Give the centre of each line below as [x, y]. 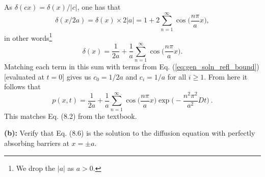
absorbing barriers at [37, 143]
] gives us [77, 76]
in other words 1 [28, 37]
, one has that [99, 7]
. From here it [226, 76]
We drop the [36, 168]
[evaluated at [24, 76]
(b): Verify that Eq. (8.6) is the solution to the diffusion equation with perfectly [130, 133]
